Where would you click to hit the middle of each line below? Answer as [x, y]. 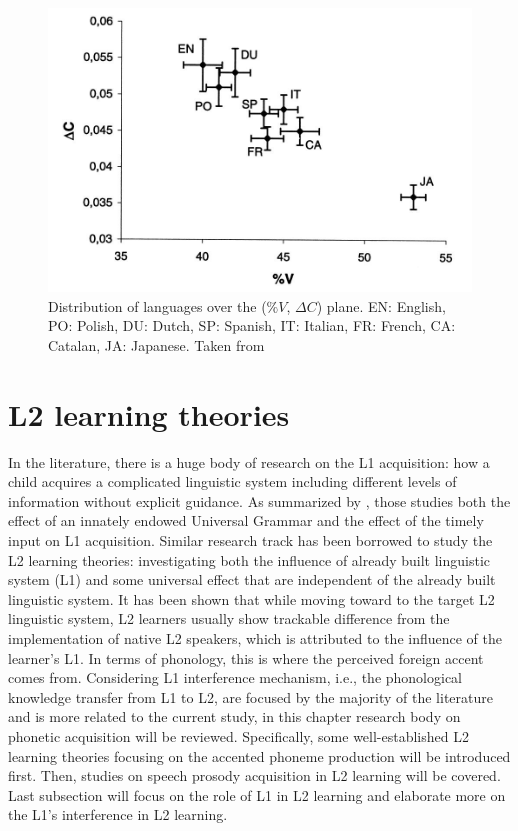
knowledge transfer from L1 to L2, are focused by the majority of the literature [250, 696]
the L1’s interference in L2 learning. [118, 814]
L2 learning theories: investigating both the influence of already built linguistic [249, 559]
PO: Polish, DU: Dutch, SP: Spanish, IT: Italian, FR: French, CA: [252, 325]
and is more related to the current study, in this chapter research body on [234, 716]
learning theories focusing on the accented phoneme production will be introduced [259, 755]
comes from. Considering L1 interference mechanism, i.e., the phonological [235, 677]
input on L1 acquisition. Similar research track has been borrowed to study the [250, 539]
